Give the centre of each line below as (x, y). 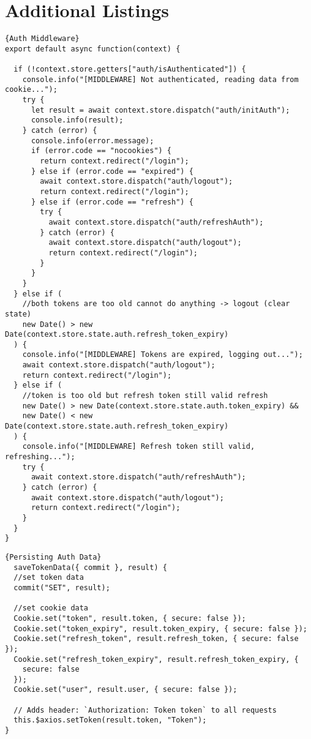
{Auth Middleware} (42, 39)
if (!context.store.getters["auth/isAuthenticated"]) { (130, 69)
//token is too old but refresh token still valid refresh (145, 396)
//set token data (49, 578)
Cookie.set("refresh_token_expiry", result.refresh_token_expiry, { (156, 659)
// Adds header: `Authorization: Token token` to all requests (145, 710)
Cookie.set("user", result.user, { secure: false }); (126, 690)
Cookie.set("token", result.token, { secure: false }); (130, 618)
